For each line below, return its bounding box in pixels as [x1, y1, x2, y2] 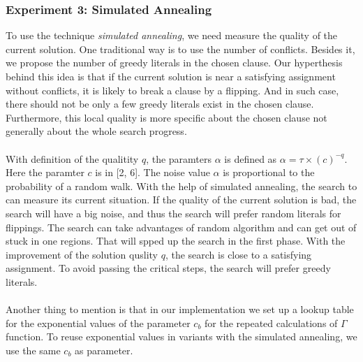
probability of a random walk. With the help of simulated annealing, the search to [6, 178, 357, 193]
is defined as [224, 151, 277, 166]
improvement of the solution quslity [6, 247, 158, 261]
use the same [6, 342, 61, 357]
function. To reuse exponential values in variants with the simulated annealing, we [6, 329, 357, 344]
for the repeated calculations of [205, 315, 338, 330]
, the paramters [146, 151, 212, 166]
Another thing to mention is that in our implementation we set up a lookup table [6, 302, 354, 317]
